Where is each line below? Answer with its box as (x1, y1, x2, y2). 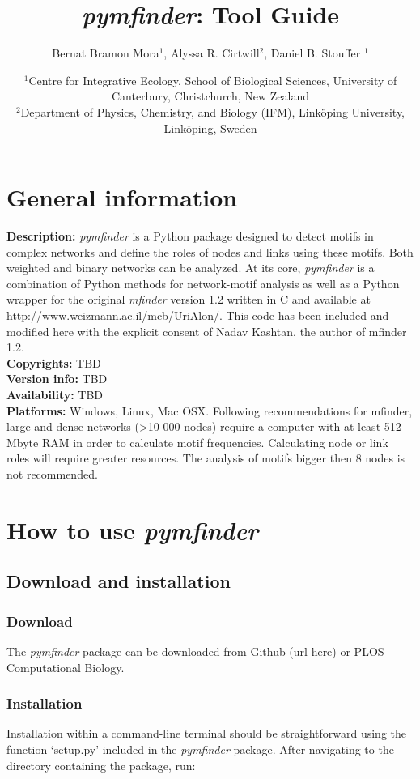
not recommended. (6, 465, 98, 482)
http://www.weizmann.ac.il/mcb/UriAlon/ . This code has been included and (6, 307, 389, 323)
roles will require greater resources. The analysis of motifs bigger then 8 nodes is (6, 449, 405, 466)
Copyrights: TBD (6, 354, 101, 371)
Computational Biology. (6, 658, 125, 675)
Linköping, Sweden (163, 119, 257, 136)
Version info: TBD (6, 370, 108, 387)
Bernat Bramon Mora (52, 45, 159, 62)
